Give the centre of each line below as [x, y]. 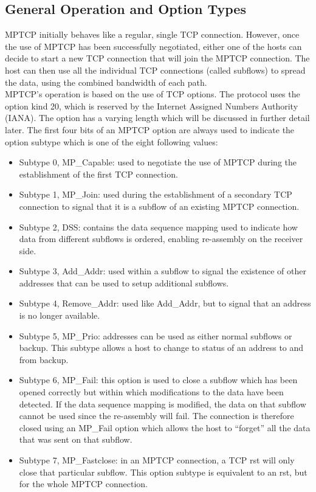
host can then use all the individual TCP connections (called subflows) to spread [155, 70]
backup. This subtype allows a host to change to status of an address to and [161, 348]
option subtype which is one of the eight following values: [112, 141]
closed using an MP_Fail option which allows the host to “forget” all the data [165, 427]
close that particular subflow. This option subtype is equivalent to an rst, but [163, 472]
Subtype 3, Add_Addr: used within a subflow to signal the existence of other [163, 271]
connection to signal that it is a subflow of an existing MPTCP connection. [159, 206]
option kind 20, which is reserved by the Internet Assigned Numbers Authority [152, 106]
